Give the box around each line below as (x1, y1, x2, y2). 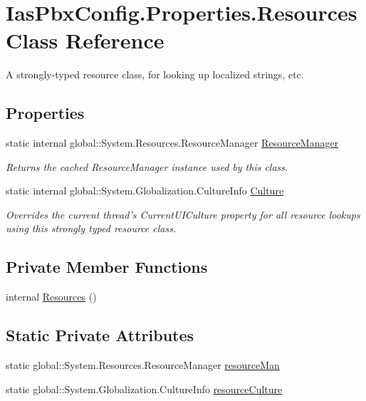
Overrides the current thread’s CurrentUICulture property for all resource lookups (6, 207, 360, 222)
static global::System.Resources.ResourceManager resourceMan (6, 358, 280, 373)
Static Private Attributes (6, 324, 194, 346)
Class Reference (6, 26, 164, 55)
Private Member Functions (6, 256, 208, 278)
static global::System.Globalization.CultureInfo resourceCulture (6, 381, 283, 396)
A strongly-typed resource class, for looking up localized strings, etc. (6, 67, 304, 82)
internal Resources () (6, 289, 97, 304)
